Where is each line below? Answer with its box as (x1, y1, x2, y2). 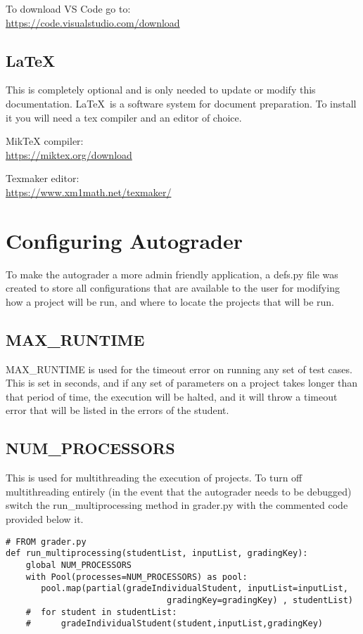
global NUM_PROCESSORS (25, 559, 132, 570)
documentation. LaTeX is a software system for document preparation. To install (6, 96, 357, 110)
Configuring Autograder (6, 226, 243, 254)
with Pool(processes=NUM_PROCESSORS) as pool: (25, 571, 248, 582)
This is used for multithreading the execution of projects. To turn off (6, 470, 302, 485)
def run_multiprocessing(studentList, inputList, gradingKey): (6, 548, 308, 559)
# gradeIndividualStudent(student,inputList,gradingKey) (25, 619, 324, 629)
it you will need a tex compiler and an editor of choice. (6, 110, 242, 124)
